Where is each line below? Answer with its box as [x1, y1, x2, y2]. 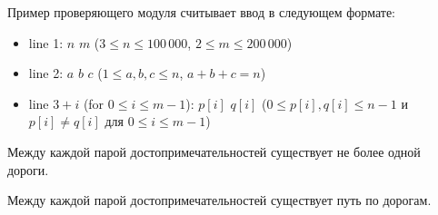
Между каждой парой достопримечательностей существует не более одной [7, 142, 421, 161]
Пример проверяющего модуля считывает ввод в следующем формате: [7, 3, 396, 21]
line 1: [28, 33, 64, 52]
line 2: [28, 64, 64, 83]
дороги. [7, 160, 49, 179]
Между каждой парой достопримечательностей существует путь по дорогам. [7, 191, 432, 210]
